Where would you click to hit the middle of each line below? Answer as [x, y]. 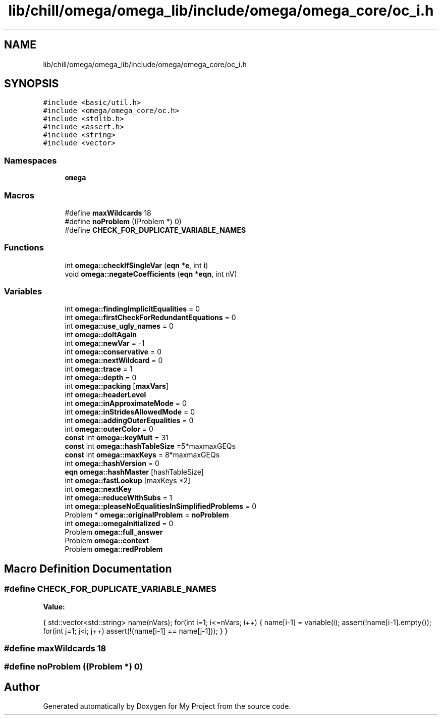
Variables [23, 292]
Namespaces [31, 160]
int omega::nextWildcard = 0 [114, 361]
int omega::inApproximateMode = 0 [126, 403]
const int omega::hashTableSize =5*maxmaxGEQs [150, 446]
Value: [54, 606]
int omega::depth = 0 [101, 378]
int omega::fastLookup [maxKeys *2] [128, 481]
